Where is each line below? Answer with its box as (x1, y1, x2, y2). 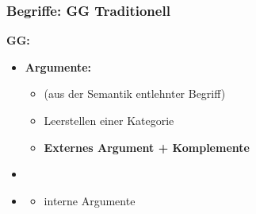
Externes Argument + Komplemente (44, 138, 250, 155)
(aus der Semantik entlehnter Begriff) (44, 85, 226, 102)
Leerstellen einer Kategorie (44, 112, 174, 128)
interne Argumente (44, 192, 136, 208)
